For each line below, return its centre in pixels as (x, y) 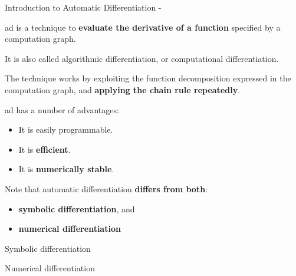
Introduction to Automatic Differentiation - (83, 7)
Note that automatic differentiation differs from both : (106, 188)
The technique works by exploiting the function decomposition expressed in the (148, 78)
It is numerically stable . (66, 169)
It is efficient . (45, 149)
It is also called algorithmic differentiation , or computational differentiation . (142, 58)
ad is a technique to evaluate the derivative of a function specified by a (143, 27)
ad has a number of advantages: (62, 109)
